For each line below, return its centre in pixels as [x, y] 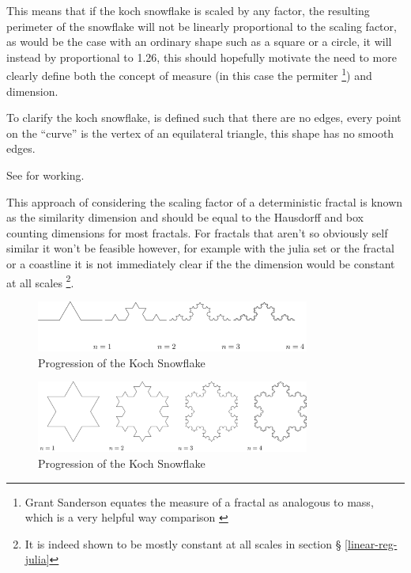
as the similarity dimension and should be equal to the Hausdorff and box [185, 217]
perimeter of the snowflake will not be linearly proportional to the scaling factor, [202, 26]
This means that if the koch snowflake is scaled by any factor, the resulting [188, 10]
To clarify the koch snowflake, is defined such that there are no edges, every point [204, 118]
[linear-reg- [371, 543]
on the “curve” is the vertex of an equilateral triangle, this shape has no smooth [200, 133]
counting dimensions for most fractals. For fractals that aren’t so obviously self [197, 232]
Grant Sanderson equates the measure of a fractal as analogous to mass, [199, 501]
